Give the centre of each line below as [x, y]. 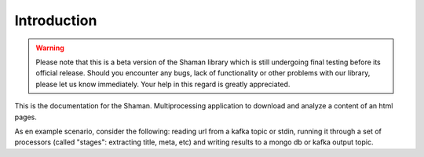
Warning [50, 48]
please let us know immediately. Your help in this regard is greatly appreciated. [163, 84]
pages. [26, 117]
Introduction [56, 20]
